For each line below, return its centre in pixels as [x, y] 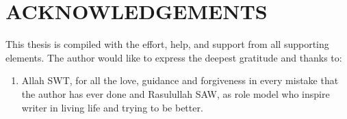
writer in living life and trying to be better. [112, 107]
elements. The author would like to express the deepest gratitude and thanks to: [174, 57]
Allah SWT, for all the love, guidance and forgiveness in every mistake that [180, 80]
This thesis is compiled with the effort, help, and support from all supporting [167, 44]
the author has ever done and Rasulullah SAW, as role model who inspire [176, 93]
